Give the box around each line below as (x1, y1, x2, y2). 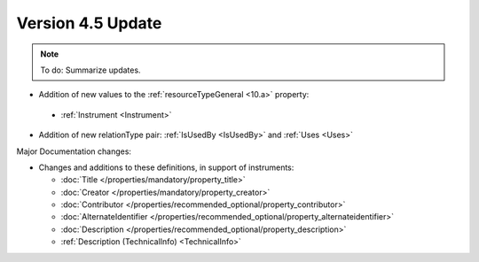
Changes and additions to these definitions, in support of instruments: (38, 162, 294, 173)
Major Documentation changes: (16, 146, 132, 157)
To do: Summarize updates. (40, 65, 141, 75)
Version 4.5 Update (16, 13, 162, 33)
